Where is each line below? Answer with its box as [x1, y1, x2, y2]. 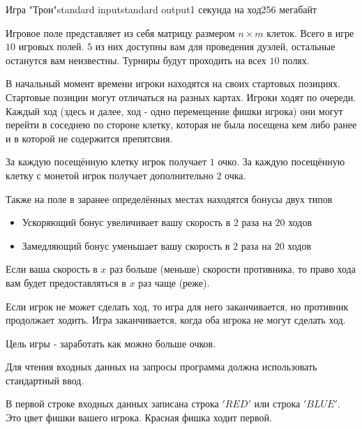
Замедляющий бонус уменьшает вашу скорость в [22, 238, 230, 253]
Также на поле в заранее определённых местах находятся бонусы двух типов [6, 191, 333, 206]
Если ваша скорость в [6, 262, 98, 276]
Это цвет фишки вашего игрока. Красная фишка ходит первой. [6, 410, 272, 425]
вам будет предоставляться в [6, 275, 126, 289]
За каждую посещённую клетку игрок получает [6, 154, 207, 169]
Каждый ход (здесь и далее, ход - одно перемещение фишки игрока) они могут [6, 103, 343, 118]
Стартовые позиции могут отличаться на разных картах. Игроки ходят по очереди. [6, 89, 356, 104]
